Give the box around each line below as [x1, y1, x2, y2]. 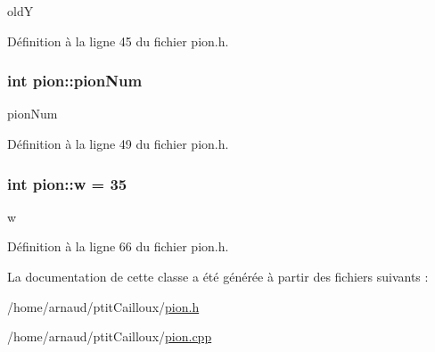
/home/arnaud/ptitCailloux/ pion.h [7, 297, 200, 315]
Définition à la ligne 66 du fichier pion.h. [7, 237, 229, 256]
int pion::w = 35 [7, 172, 127, 194]
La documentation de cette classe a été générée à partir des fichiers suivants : [7, 267, 429, 285]
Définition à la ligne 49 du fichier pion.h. [7, 135, 229, 152]
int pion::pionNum [7, 70, 143, 92]
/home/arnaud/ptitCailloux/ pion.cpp [7, 327, 212, 346]
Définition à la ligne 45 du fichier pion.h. [7, 31, 229, 50]
